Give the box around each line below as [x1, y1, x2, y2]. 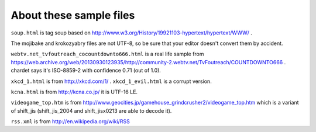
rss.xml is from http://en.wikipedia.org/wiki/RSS [11, 118, 130, 125]
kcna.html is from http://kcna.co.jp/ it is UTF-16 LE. [11, 88, 138, 95]
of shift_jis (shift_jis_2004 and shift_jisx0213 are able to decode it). [11, 107, 172, 114]
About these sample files [11, 9, 135, 22]
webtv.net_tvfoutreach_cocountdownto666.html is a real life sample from [11, 50, 204, 58]
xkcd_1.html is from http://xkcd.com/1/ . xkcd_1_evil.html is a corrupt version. [11, 78, 212, 85]
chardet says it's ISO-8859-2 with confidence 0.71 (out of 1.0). [11, 67, 161, 74]
